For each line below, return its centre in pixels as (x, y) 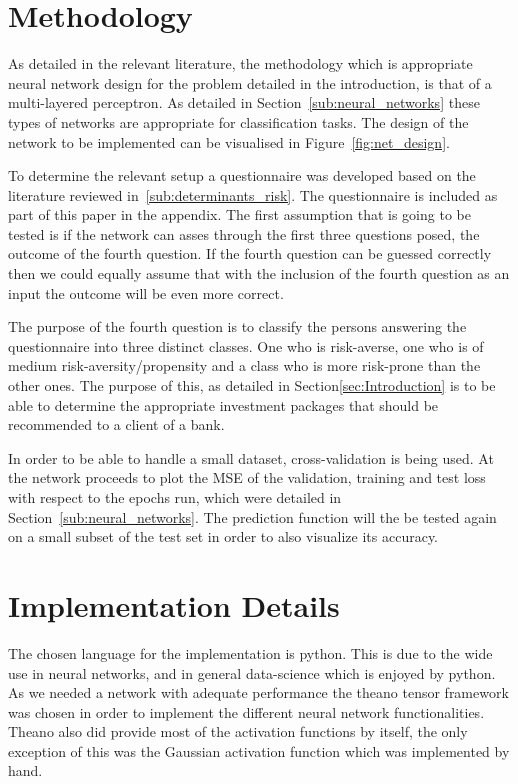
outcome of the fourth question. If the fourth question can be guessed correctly (250, 253)
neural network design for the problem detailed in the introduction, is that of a (250, 82)
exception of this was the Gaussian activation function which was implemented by (259, 750)
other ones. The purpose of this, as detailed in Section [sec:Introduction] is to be (252, 385)
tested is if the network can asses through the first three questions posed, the (244, 233)
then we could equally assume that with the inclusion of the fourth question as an (259, 273)
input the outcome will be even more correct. (146, 292)
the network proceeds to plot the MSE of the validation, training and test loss (247, 477)
